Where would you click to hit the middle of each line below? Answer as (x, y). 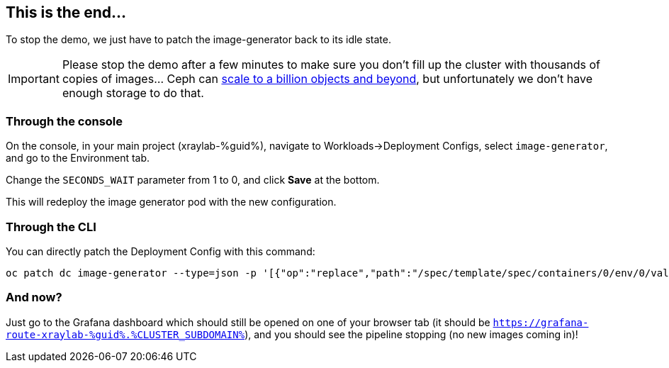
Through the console (64, 121)
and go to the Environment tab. (78, 158)
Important (34, 79)
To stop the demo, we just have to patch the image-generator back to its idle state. (198, 40)
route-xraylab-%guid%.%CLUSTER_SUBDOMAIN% (125, 334)
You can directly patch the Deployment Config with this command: (161, 251)
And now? (34, 297)
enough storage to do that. (133, 93)
